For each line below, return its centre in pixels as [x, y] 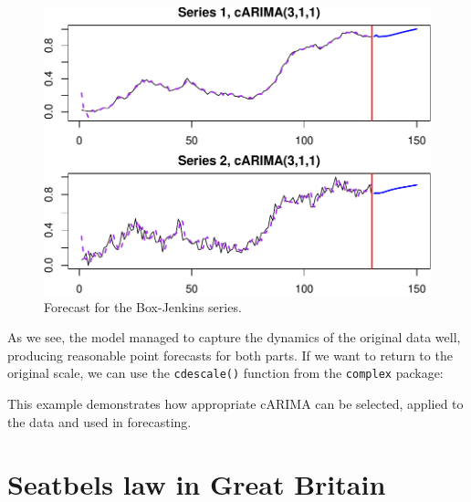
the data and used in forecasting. [99, 421]
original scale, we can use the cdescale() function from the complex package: [225, 373]
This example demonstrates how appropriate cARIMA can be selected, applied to [235, 403]
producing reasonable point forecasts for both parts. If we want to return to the [230, 355]
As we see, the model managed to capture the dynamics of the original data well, [234, 337]
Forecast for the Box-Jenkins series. [143, 306]
